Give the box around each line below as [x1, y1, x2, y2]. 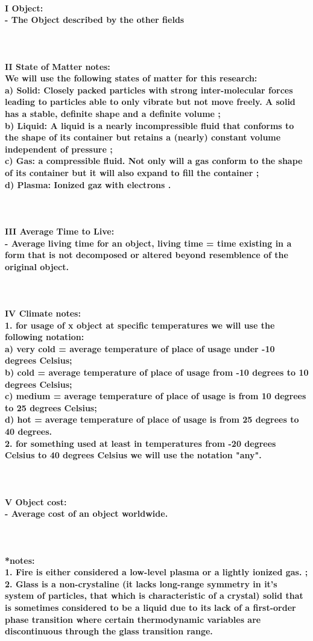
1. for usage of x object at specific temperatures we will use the [5, 318, 275, 331]
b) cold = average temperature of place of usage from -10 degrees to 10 [5, 366, 309, 379]
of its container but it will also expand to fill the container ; [5, 166, 259, 178]
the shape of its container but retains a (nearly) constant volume [5, 131, 281, 144]
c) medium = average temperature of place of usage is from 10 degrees [5, 390, 306, 402]
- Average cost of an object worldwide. [5, 507, 168, 520]
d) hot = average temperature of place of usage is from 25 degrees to [5, 413, 299, 426]
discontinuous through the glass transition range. [5, 625, 213, 637]
